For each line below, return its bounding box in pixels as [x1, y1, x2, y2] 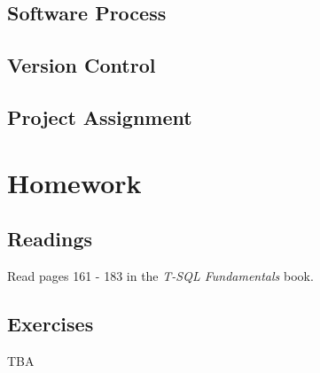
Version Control [7, 51, 156, 79]
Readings [7, 225, 93, 253]
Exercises [7, 309, 94, 337]
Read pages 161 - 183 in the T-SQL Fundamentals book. [7, 266, 314, 284]
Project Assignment [7, 103, 192, 130]
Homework [7, 164, 142, 200]
